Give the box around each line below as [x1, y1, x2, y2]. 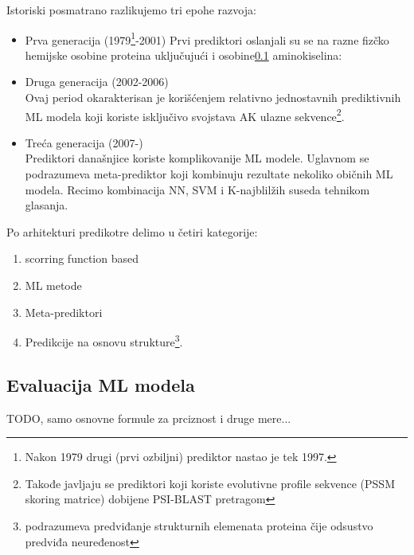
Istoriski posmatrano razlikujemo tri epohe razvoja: [6, 2, 256, 18]
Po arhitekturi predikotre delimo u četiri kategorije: [6, 223, 258, 240]
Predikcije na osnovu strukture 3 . [25, 331, 183, 350]
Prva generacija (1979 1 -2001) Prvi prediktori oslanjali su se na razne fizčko [25, 29, 389, 48]
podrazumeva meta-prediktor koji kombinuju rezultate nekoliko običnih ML [25, 166, 393, 182]
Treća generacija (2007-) [25, 134, 143, 150]
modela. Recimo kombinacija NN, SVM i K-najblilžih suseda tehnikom [25, 181, 370, 197]
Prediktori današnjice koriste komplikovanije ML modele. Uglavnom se [25, 150, 369, 166]
